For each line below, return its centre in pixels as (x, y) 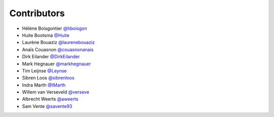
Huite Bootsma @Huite (46, 35)
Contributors (37, 13)
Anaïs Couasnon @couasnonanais (58, 49)
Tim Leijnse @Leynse (44, 70)
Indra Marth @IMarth (44, 85)
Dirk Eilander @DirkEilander (51, 57)
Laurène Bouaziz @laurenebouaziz (58, 43)
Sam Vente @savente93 (47, 106)
